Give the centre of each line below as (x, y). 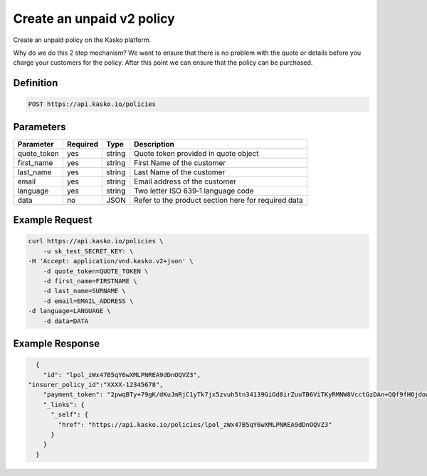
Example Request (53, 220)
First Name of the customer (180, 162)
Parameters (39, 127)
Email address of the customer (185, 181)
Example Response (56, 343)
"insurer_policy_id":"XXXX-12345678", (96, 385)
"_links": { (64, 404)
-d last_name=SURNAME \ (84, 291)
